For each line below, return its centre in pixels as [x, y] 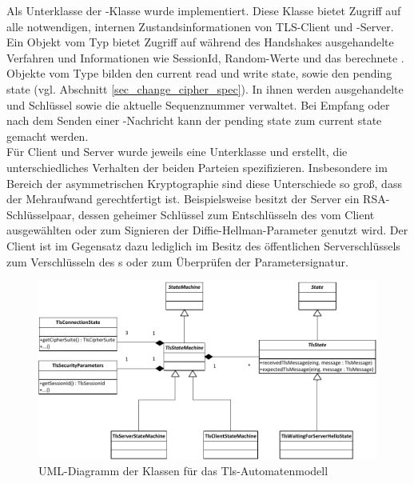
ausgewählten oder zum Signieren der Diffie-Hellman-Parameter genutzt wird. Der [207, 230]
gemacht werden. [48, 136]
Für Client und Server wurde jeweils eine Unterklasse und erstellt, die [177, 152]
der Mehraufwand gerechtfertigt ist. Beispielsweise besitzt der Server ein [183, 199]
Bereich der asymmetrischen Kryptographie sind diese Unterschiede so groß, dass [204, 183]
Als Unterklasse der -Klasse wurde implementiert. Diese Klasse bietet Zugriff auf [204, 10]
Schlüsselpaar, [41, 214]
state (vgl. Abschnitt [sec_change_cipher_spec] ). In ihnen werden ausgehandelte [205, 88]
